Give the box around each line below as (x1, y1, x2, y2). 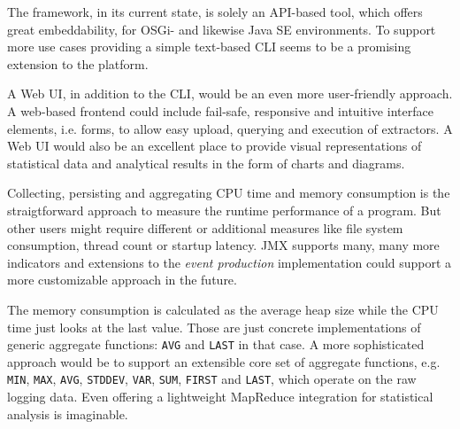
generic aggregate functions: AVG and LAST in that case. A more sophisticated (7, 335, 425, 354)
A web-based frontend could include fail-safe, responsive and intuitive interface (7, 101, 433, 120)
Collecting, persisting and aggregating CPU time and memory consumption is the (7, 183, 450, 202)
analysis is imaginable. (7, 404, 128, 423)
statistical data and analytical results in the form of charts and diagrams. (7, 153, 405, 172)
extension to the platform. (7, 54, 149, 73)
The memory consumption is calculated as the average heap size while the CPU (7, 300, 439, 318)
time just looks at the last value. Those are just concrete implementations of (7, 317, 421, 336)
